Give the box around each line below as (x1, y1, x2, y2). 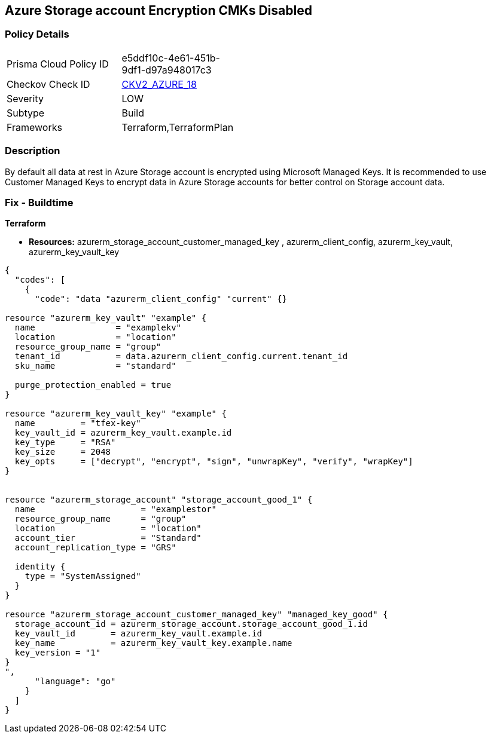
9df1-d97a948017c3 (121, 63, 212, 76)
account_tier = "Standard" (14, 533, 202, 543)
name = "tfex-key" (14, 418, 141, 428)
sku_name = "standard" (14, 361, 176, 371)
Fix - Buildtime (5, 196, 74, 209)
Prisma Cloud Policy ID (7, 57, 109, 70)
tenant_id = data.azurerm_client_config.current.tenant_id (14, 351, 348, 362)
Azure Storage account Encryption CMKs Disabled (5, 3, 312, 18)
